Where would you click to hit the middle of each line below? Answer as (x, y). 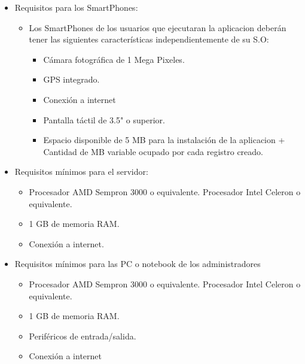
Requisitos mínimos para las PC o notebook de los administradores (138, 264)
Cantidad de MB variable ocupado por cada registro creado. (153, 151)
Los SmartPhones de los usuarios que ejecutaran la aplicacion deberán (158, 27)
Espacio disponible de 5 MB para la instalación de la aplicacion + (164, 140)
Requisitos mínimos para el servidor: (81, 172)
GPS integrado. (71, 79)
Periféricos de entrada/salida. (83, 336)
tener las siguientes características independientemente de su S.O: (149, 39)
